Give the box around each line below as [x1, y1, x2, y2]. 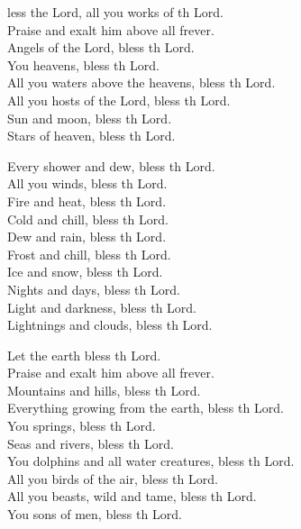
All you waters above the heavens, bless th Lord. [7, 73, 276, 92]
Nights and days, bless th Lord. [7, 279, 180, 298]
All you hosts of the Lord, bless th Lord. [7, 90, 231, 109]
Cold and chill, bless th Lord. [7, 209, 169, 228]
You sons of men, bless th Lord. [7, 505, 182, 524]
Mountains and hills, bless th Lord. [7, 380, 201, 399]
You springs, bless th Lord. [7, 416, 156, 435]
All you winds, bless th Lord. [7, 174, 168, 193]
